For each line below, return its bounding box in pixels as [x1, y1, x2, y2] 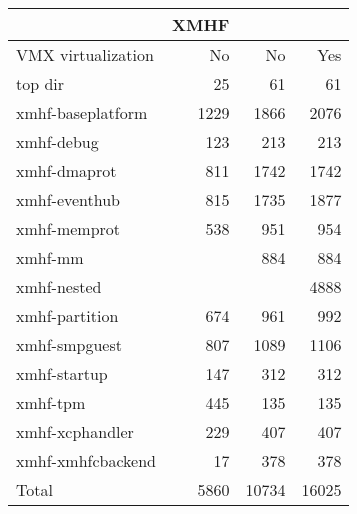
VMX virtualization [16, 43, 154, 66]
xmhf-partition [16, 304, 119, 327]
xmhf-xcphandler [16, 420, 134, 443]
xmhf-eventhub [16, 188, 121, 211]
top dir [16, 72, 65, 95]
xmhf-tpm [16, 391, 86, 414]
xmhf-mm [16, 246, 84, 269]
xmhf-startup [16, 362, 108, 385]
